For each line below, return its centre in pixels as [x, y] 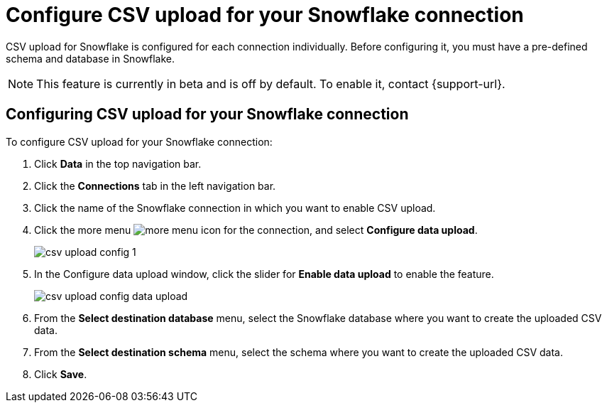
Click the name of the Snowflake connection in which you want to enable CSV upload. [235, 208]
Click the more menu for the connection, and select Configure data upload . [256, 230]
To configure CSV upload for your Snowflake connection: [139, 141]
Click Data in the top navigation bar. [118, 163]
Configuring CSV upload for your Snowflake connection [207, 114]
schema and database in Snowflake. [90, 58]
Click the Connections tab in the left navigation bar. [155, 186]
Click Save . [61, 374]
